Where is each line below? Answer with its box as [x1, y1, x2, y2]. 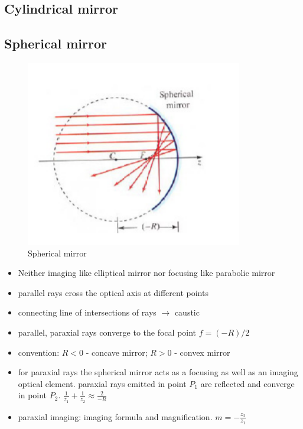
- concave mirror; [86, 346, 148, 358]
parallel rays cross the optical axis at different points [18, 286, 208, 298]
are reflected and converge [200, 377, 295, 389]
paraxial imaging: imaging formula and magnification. [18, 410, 213, 422]
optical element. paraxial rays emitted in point [18, 377, 187, 389]
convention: [18, 346, 60, 358]
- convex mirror [174, 346, 230, 358]
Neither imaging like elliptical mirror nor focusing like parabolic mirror [18, 266, 275, 279]
